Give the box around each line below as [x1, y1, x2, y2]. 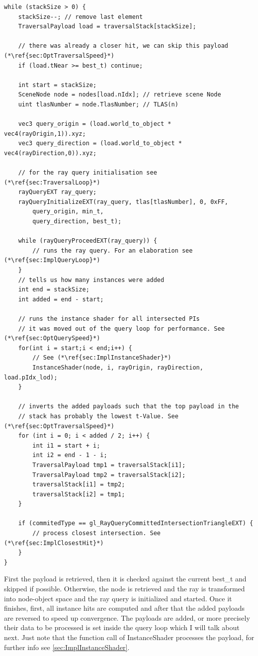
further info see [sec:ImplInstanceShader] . [4, 642, 130, 652]
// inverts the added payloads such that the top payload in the [18, 403, 239, 410]
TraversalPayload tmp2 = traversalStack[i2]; [32, 471, 186, 478]
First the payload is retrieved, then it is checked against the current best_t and [4, 573, 247, 584]
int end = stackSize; [18, 286, 89, 293]
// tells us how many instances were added [18, 276, 165, 283]
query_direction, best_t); [32, 218, 122, 225]
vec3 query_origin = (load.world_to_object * [18, 120, 172, 128]
